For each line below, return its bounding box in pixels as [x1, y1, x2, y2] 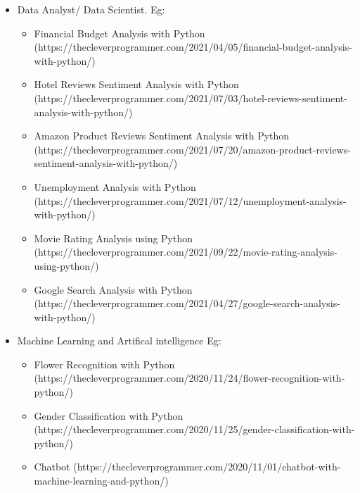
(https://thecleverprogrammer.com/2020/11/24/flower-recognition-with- [34, 370, 345, 385]
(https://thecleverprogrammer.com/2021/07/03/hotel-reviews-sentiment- [34, 90, 347, 105]
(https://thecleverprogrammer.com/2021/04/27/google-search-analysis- [34, 296, 340, 311]
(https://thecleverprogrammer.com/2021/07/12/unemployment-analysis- [34, 193, 347, 208]
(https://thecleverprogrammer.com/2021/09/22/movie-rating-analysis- [34, 244, 337, 259]
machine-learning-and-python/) [34, 473, 169, 488]
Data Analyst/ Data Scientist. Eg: [17, 2, 165, 16]
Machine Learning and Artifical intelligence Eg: [17, 333, 221, 348]
